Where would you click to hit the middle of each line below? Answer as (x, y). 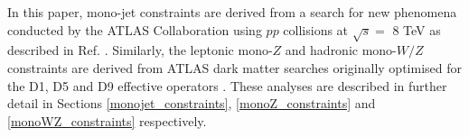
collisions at (316, 29)
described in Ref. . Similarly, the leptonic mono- (140, 50)
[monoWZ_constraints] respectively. (107, 120)
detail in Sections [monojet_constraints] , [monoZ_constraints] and (192, 103)
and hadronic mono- (341, 50)
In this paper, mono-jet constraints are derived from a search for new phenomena (232, 12)
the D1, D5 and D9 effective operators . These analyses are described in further (227, 85)
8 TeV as (417, 29)
